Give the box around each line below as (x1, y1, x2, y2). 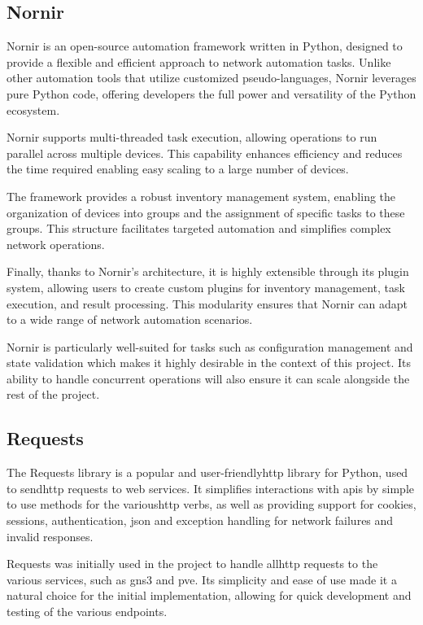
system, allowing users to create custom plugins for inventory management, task (7, 278, 405, 295)
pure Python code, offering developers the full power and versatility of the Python (7, 85, 416, 102)
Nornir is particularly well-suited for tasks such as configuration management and (7, 338, 413, 355)
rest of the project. (7, 386, 100, 403)
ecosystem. (7, 101, 60, 118)
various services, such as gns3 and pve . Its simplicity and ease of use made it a (7, 570, 397, 588)
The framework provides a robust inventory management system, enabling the (7, 187, 396, 204)
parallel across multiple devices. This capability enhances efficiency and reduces (7, 144, 403, 161)
